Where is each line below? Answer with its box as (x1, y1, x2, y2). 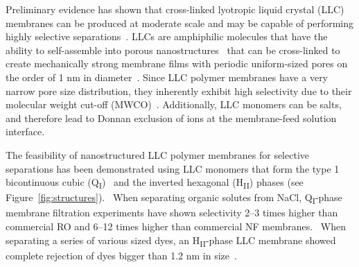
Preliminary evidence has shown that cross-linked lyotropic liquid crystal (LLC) (6, 2, 344, 16)
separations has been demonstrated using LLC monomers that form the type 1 (6, 161, 340, 175)
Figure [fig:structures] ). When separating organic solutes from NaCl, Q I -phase (6, 190, 342, 207)
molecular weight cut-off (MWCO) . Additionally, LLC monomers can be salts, (6, 97, 342, 112)
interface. (6, 124, 45, 139)
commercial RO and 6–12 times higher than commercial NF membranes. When (6, 218, 347, 233)
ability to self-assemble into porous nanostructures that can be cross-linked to (6, 42, 340, 57)
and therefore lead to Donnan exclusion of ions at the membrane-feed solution (6, 110, 337, 125)
